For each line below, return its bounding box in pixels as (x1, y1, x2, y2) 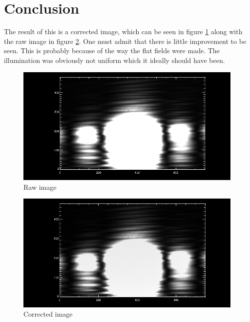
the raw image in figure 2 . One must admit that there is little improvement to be (4, 36, 247, 46)
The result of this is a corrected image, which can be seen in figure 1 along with (4, 26, 243, 37)
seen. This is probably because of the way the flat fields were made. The (4, 45, 220, 56)
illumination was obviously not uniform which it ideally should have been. (4, 55, 225, 65)
